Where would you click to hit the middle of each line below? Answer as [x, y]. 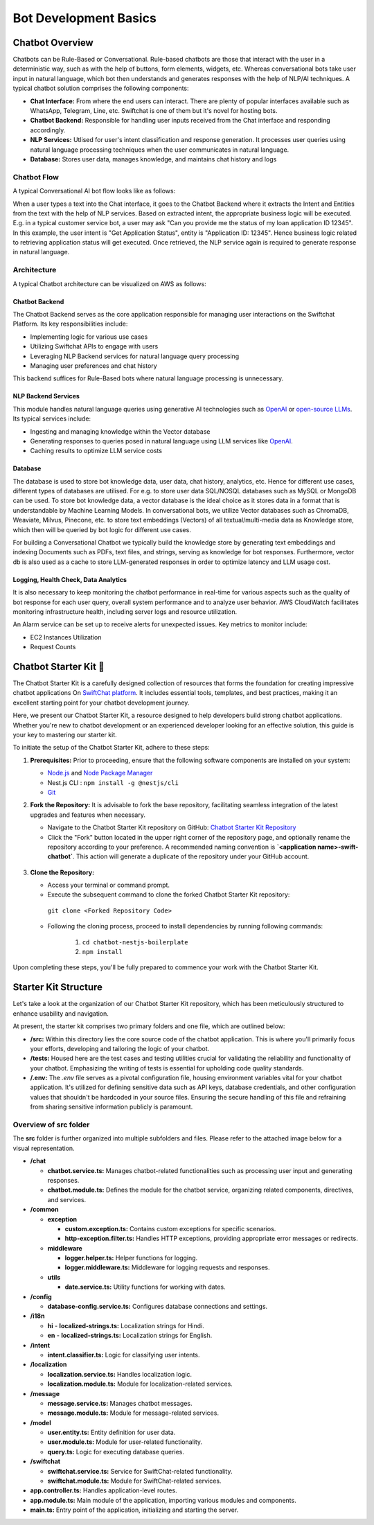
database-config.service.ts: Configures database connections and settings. [158, 1307]
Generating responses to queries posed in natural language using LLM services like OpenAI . [162, 441]
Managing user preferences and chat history [93, 365]
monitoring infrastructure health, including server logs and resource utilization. [125, 611]
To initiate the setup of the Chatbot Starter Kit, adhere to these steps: [112, 748]
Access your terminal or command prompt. [108, 885]
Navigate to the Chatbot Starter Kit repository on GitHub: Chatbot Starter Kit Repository [172, 827]
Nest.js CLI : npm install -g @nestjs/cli [113, 782]
